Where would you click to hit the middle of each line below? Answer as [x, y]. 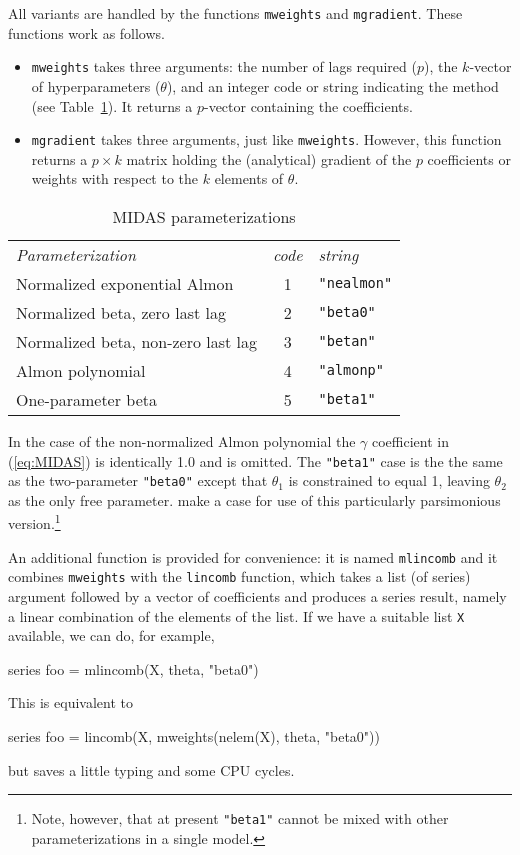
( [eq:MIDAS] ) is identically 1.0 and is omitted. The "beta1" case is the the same [255, 460]
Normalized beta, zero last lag [121, 312]
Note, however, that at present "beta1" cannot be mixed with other [240, 818]
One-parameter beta [86, 399]
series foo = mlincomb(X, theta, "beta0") [133, 668]
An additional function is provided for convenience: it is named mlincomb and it [253, 556]
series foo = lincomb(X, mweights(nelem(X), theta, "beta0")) [194, 736]
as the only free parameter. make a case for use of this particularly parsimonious [254, 499]
